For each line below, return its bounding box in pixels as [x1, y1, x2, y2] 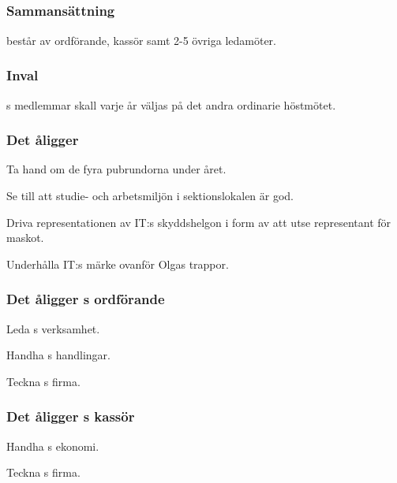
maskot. [6, 229, 44, 246]
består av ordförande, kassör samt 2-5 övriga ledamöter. [6, 32, 276, 48]
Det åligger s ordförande [6, 289, 165, 309]
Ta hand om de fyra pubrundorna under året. [6, 161, 227, 177]
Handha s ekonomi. [6, 437, 99, 454]
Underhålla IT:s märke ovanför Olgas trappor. [6, 255, 229, 272]
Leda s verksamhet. [6, 320, 100, 336]
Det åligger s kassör [6, 407, 135, 426]
